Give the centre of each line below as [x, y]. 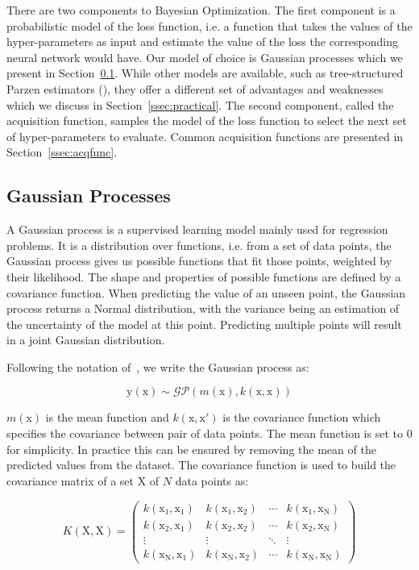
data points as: [212, 480]
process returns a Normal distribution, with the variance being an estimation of [203, 308]
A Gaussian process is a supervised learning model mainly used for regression [197, 229]
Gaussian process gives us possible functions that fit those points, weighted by [199, 261]
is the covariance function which [302, 417]
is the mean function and [107, 417]
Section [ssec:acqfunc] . [62, 152]
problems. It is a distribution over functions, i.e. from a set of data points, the [199, 245]
